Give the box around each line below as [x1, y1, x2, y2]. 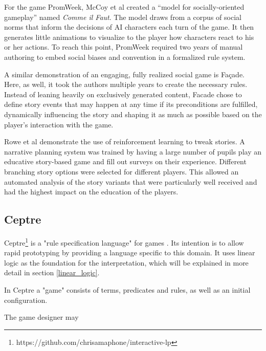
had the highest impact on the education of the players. [4, 186, 179, 197]
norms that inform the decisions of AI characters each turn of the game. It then [4, 21, 254, 32]
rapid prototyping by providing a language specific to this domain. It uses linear [4, 247, 255, 258]
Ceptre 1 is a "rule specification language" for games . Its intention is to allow [4, 235, 244, 248]
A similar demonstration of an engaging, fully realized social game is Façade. [4, 69, 245, 79]
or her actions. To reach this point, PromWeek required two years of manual [4, 41, 243, 52]
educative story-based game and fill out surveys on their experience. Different [4, 156, 247, 167]
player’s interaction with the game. [4, 119, 114, 129]
